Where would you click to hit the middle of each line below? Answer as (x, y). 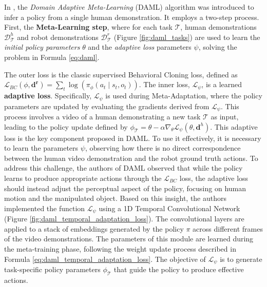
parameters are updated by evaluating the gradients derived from (107, 106)
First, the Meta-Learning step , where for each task (88, 27)
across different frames (228, 228)
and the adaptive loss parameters (140, 47)
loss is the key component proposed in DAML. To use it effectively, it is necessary (133, 138)
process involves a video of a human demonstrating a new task (102, 117)
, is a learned (222, 84)
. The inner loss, (164, 84)
